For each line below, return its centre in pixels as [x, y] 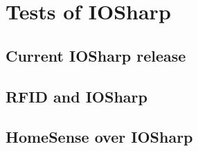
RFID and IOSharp [76, 96]
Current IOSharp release [96, 55]
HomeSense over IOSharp [99, 137]
